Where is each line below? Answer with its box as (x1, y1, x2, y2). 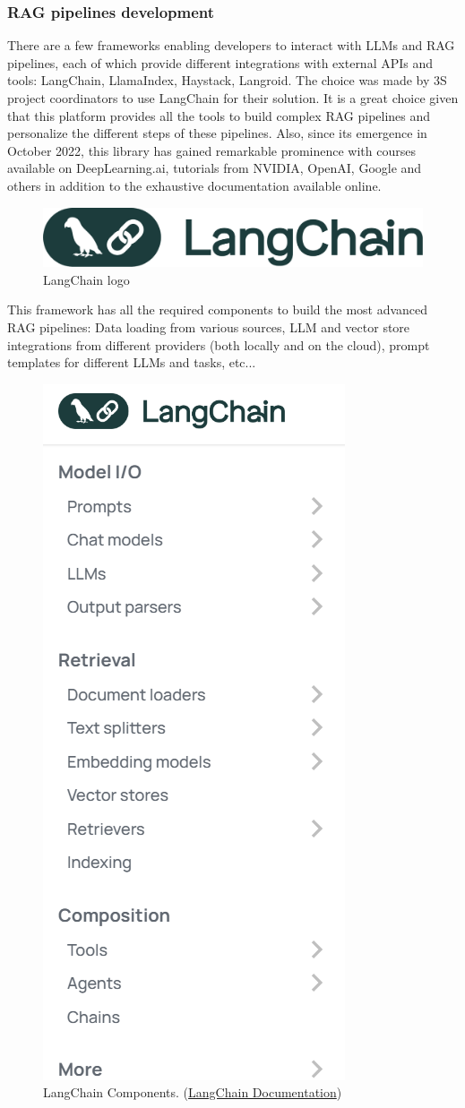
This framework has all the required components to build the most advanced (7, 300, 428, 319)
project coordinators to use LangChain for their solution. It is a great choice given (7, 89, 459, 107)
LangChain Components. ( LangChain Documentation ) (43, 1083, 342, 1102)
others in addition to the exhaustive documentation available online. (7, 176, 382, 194)
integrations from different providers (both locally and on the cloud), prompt (7, 335, 430, 354)
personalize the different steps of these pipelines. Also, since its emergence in (7, 124, 427, 142)
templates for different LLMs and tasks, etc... (7, 353, 256, 372)
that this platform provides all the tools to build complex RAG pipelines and (7, 106, 431, 125)
